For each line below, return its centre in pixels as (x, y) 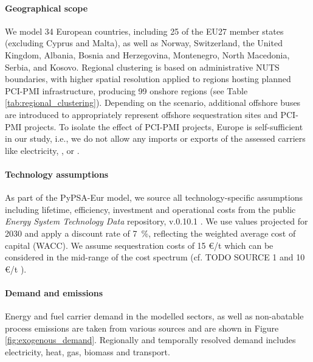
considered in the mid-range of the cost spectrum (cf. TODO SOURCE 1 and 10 (155, 257)
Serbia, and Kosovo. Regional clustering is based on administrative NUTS (142, 67)
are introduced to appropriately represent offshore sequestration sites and (141, 114)
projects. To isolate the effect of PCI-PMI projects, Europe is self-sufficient (164, 126)
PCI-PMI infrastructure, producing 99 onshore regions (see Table (126, 90)
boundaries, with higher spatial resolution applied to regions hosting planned (148, 79)
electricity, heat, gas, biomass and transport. (88, 351)
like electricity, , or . (42, 150)
